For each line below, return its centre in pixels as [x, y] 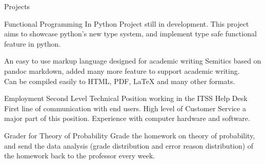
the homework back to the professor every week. [80, 156]
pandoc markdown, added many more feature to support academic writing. [122, 70]
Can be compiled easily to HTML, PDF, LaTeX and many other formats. [120, 81]
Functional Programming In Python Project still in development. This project [127, 23]
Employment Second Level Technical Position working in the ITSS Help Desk [126, 98]
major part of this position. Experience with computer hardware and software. [127, 118]
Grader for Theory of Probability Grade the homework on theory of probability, [130, 135]
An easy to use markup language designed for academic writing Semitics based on [133, 61]
